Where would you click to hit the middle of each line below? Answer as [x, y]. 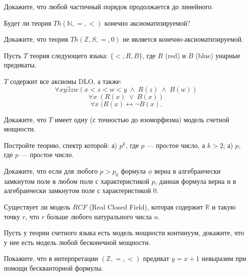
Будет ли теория [28, 23]
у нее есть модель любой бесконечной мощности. [77, 242]
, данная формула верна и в [196, 181]
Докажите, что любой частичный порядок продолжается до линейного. [109, 6]
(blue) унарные [218, 55]
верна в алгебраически [187, 170]
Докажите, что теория [36, 39]
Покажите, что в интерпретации [51, 258]
